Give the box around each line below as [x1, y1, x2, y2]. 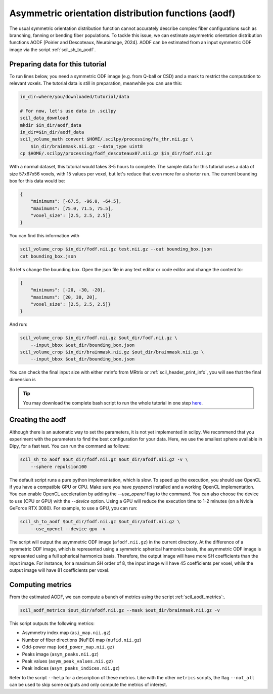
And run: [9, 321, 28, 327]
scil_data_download [20, 115, 68, 121]
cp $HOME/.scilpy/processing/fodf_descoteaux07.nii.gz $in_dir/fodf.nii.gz [20, 151, 212, 157]
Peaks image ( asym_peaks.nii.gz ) [22, 651, 99, 657]
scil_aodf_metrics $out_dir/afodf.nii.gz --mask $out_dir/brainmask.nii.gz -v [20, 607, 220, 613]
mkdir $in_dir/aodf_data [20, 122, 82, 128]
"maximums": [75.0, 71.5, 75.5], [30, 205, 114, 211]
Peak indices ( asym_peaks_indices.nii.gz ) [22, 665, 120, 671]
